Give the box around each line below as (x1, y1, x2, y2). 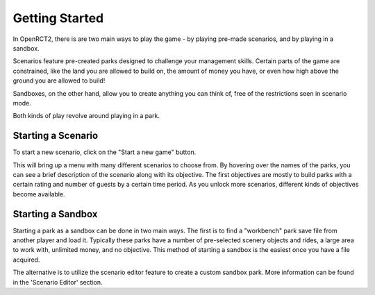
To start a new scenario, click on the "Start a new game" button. (12, 148, 197, 156)
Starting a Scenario (12, 130, 99, 142)
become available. (12, 189, 65, 198)
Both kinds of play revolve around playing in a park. (12, 112, 160, 120)
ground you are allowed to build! (12, 76, 106, 85)
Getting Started (12, 10, 104, 26)
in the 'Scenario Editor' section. (12, 278, 103, 286)
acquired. (12, 255, 40, 264)
